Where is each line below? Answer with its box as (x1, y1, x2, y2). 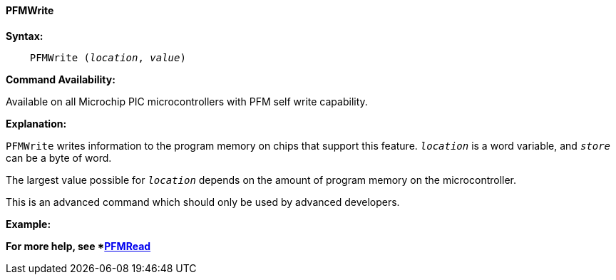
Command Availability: (6, 73, 115, 85)
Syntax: (6, 29, 43, 42)
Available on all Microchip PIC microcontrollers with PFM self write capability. (6, 95, 368, 108)
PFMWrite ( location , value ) (29, 51, 186, 63)
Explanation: (6, 117, 67, 130)
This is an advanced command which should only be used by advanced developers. (6, 195, 400, 208)
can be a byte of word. (6, 151, 112, 164)
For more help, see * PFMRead (6, 239, 151, 252)
